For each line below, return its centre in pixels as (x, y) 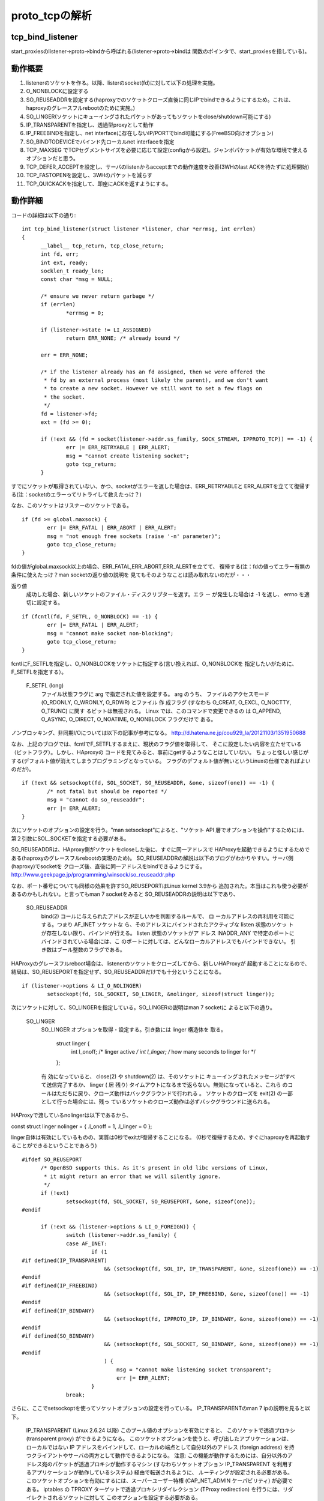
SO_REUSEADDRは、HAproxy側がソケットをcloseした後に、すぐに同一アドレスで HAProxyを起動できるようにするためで (160, 850)
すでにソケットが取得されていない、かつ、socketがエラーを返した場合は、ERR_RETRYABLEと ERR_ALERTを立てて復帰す (160, 486)
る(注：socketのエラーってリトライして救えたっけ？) (76, 495)
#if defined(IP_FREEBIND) (60, 1285)
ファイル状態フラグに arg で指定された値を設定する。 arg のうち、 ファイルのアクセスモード (155, 694)
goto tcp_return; (91, 464)
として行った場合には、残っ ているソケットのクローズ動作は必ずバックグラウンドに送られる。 (157, 1101)
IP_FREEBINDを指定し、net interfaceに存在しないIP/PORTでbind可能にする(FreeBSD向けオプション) (150, 133)
